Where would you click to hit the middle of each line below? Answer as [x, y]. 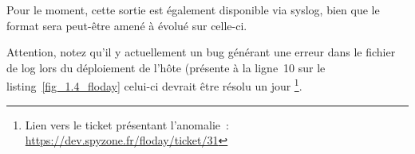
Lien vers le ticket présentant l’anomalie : [127, 124]
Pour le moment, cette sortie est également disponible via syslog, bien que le [193, 10]
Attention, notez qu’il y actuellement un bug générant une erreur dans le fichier [201, 52]
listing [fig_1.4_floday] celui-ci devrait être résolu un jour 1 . [154, 85]
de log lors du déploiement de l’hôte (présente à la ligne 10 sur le [166, 67]
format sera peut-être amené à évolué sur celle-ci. [127, 25]
